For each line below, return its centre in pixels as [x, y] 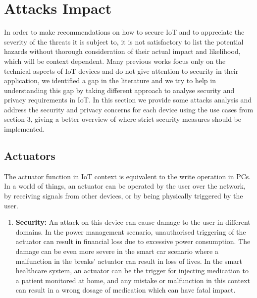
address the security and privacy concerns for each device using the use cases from [129, 109]
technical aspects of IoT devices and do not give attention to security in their [121, 71]
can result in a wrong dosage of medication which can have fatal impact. [126, 290]
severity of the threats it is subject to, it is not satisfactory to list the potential [124, 41]
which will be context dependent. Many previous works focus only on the [115, 61]
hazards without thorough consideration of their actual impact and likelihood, [122, 51]
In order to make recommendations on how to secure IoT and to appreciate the [124, 32]
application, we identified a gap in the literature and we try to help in [110, 80]
